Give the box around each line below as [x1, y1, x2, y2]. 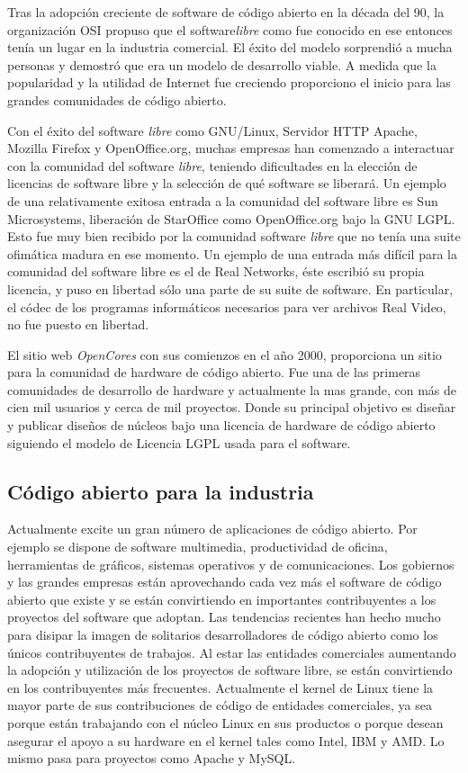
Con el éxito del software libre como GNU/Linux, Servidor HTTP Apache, [7, 121, 418, 139]
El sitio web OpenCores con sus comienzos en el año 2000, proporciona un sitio [7, 345, 442, 364]
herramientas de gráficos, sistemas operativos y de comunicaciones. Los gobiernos [7, 554, 454, 573]
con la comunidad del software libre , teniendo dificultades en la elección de [7, 156, 418, 175]
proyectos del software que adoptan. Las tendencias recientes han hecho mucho [7, 607, 441, 626]
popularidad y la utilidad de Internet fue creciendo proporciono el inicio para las [7, 73, 451, 92]
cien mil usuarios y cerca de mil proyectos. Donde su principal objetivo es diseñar [7, 398, 456, 417]
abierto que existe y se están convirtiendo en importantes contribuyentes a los [7, 589, 436, 608]
